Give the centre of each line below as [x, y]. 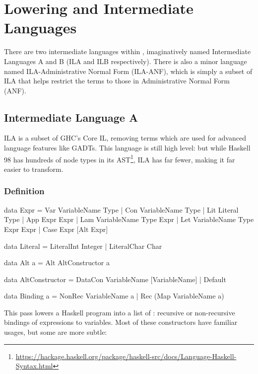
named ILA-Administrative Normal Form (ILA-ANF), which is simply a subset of [128, 71]
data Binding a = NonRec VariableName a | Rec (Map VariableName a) [114, 296]
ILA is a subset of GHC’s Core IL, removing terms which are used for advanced [125, 138]
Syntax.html [34, 366]
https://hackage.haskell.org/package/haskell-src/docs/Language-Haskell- [126, 356]
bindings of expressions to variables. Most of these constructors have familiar [121, 322]
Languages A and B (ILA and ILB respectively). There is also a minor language [126, 61]
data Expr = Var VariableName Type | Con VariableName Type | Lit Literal [121, 209]
